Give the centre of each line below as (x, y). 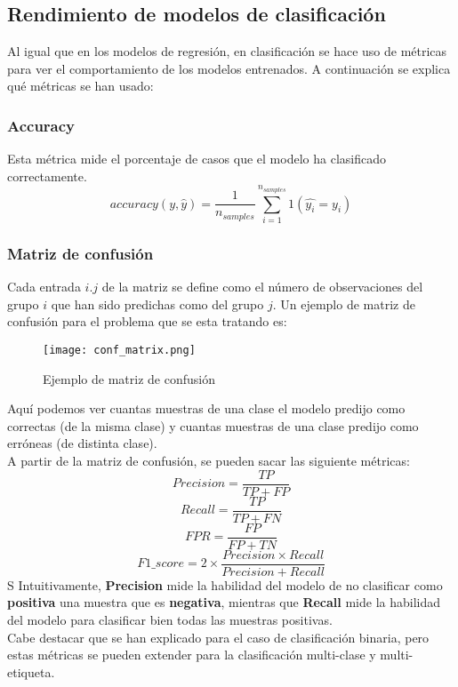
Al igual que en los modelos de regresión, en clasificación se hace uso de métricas (227, 51)
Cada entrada (44, 287)
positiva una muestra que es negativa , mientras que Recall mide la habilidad (224, 602)
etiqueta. (31, 671)
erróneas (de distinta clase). (82, 443)
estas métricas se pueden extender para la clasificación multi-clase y (192, 655)
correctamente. (47, 176)
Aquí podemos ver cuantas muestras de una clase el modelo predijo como (206, 408)
